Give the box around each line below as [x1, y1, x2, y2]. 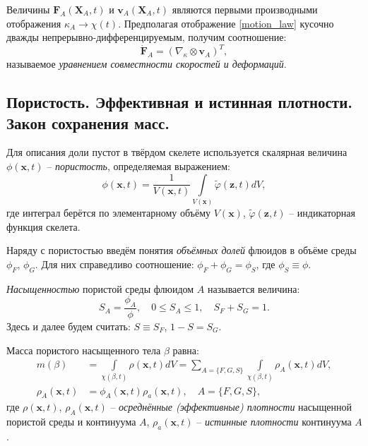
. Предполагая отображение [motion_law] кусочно [118, 16, 334, 30]
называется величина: [207, 281, 300, 296]
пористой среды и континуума [6, 414, 136, 429]
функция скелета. [6, 219, 81, 234]
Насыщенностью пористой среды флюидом [6, 281, 194, 296]
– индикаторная [289, 205, 355, 219]
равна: [172, 342, 199, 357]
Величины [6, 2, 50, 16]
